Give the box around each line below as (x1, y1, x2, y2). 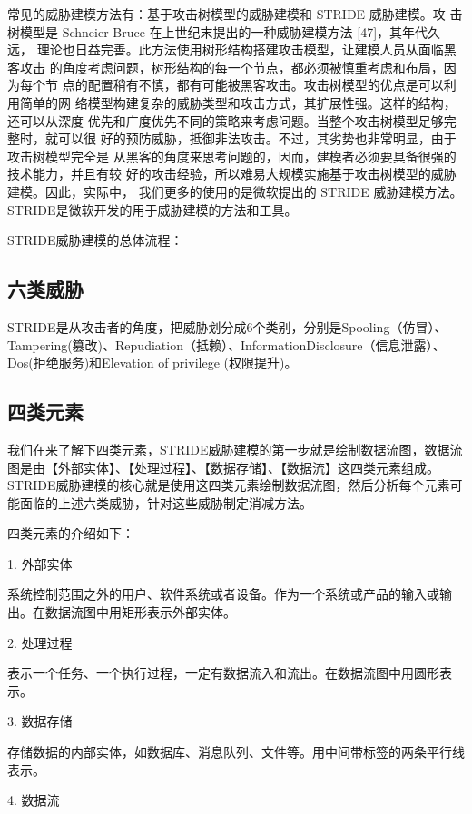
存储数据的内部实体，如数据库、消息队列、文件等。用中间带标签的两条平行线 (7, 742, 465, 761)
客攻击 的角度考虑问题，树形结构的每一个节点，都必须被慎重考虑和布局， (7, 57, 444, 76)
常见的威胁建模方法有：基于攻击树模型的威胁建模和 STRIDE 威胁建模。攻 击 (7, 5, 463, 23)
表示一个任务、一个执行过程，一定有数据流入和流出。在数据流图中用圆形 (7, 663, 439, 682)
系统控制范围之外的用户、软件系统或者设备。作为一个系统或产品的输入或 (7, 584, 439, 603)
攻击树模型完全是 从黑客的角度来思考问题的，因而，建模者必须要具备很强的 (7, 146, 457, 165)
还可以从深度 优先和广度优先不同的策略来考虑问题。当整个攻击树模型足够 (7, 111, 444, 130)
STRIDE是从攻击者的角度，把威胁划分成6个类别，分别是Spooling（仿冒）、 (7, 317, 447, 336)
